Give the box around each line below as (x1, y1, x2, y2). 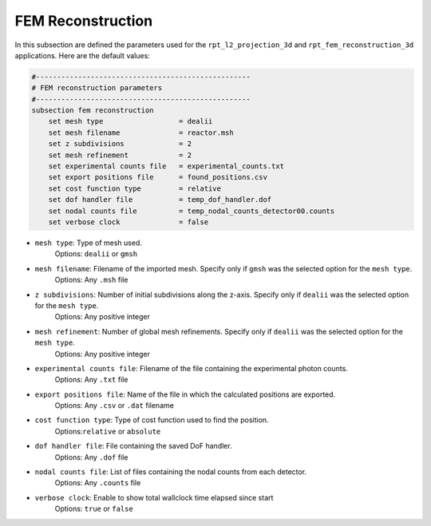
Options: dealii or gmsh (54, 249, 138, 259)
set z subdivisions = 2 (48, 140, 192, 148)
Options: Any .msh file (54, 275, 129, 285)
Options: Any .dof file (54, 452, 129, 462)
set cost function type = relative (48, 184, 221, 193)
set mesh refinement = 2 (48, 150, 192, 160)
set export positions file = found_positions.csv (48, 172, 267, 182)
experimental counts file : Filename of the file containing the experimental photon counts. (34, 363, 349, 373)
